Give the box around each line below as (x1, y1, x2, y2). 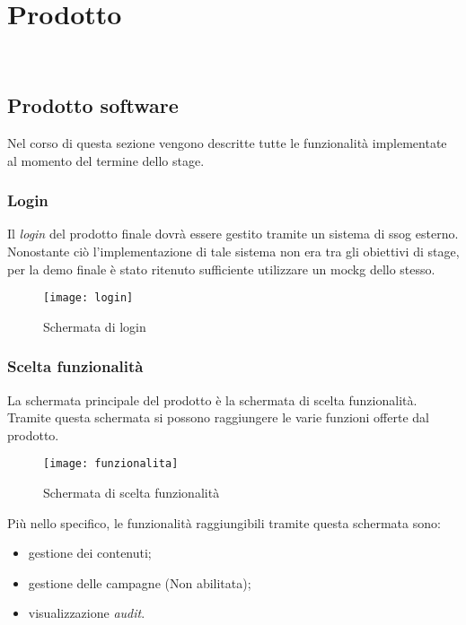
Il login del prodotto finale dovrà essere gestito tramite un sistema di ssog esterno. (7, 224, 459, 243)
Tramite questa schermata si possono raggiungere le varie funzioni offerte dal (7, 408, 429, 427)
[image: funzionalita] (43, 457, 179, 471)
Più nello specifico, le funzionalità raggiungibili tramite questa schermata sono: (7, 513, 441, 532)
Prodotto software (7, 91, 179, 119)
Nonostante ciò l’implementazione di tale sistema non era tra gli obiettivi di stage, (7, 241, 460, 260)
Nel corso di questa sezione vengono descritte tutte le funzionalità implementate (7, 133, 447, 152)
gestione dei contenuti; (28, 543, 152, 562)
